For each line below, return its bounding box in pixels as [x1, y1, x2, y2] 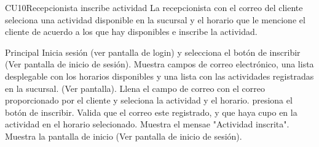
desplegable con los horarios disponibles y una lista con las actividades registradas [5, 69, 314, 82]
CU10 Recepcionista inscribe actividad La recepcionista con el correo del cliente [5, 1, 303, 13]
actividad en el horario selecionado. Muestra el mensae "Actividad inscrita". [5, 118, 289, 130]
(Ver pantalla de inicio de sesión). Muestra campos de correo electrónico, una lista [5, 58, 314, 70]
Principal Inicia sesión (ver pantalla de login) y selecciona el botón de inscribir [5, 45, 301, 58]
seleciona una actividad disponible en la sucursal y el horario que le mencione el [5, 13, 305, 26]
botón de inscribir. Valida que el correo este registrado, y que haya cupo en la [5, 105, 297, 118]
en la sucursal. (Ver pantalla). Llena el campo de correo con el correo [5, 81, 265, 94]
